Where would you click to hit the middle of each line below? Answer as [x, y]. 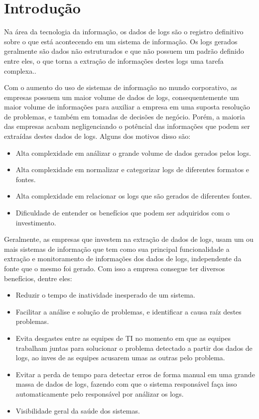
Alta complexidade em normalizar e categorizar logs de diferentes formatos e [132, 169]
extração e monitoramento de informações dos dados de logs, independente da [123, 259]
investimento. [36, 222]
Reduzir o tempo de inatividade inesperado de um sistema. [106, 295]
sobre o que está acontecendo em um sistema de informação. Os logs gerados [121, 41]
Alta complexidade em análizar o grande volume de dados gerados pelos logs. [133, 153]
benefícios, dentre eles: [38, 278]
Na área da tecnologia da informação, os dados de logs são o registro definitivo [124, 32]
